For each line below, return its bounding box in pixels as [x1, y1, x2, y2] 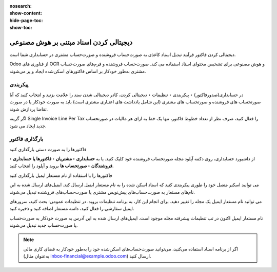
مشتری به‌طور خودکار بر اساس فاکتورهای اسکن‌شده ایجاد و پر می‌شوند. [9, 68, 146, 74]
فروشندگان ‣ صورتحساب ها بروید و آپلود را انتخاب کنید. [9, 162, 114, 169]
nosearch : [9, 3, 32, 9]
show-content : [9, 10, 42, 16]
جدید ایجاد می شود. [9, 122, 47, 129]
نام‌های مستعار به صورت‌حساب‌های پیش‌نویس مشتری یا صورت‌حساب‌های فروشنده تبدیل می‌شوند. [9, 189, 195, 195]
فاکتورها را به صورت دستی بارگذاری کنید [9, 146, 87, 152]
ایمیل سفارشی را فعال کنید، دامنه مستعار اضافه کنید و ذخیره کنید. [9, 206, 134, 212]
